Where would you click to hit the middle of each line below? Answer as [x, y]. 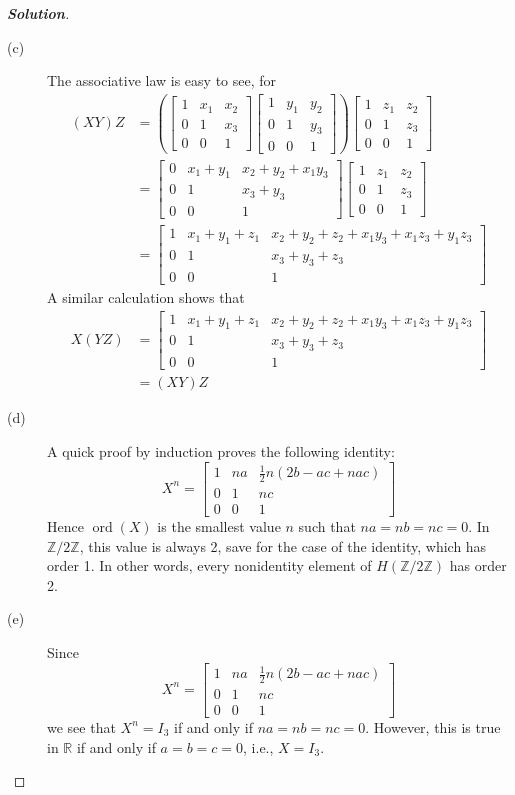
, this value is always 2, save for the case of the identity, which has [283, 545]
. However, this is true [433, 726]
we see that [81, 726]
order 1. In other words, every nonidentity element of [209, 565]
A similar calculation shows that [146, 297]
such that [327, 525]
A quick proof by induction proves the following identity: [221, 450]
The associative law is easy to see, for [162, 80]
